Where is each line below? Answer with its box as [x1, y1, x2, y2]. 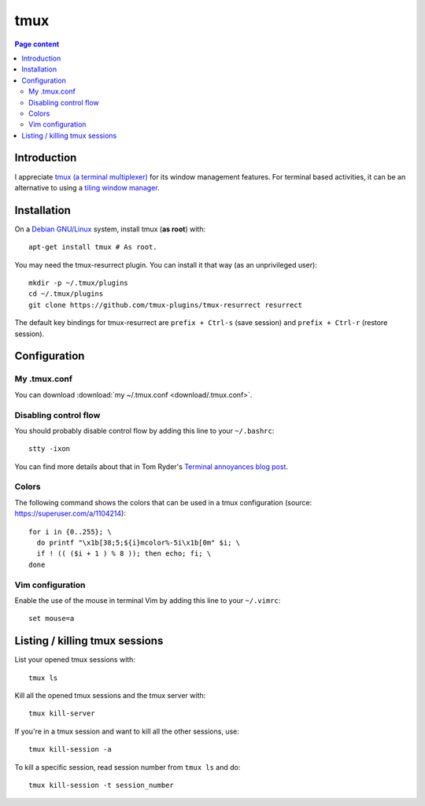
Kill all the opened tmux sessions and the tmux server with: [14, 691, 206, 700]
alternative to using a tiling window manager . [14, 183, 161, 192]
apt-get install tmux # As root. [28, 242, 157, 252]
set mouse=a [28, 614, 75, 623]
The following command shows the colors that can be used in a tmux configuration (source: [14, 497, 312, 507]
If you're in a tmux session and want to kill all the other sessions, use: [14, 727, 239, 736]
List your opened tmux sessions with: [14, 655, 135, 664]
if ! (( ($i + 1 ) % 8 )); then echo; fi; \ [36, 549, 212, 558]
